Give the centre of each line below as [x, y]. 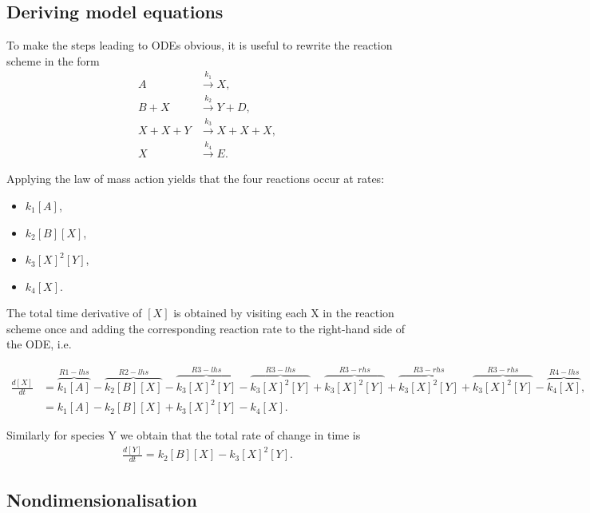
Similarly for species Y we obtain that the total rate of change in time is [184, 435]
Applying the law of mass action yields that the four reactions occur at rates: [196, 179]
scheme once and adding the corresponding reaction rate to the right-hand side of [206, 328]
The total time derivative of [74, 313]
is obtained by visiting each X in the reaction [284, 313]
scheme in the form [53, 60]
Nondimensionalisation [102, 499]
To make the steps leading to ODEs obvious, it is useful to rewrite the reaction [200, 45]
